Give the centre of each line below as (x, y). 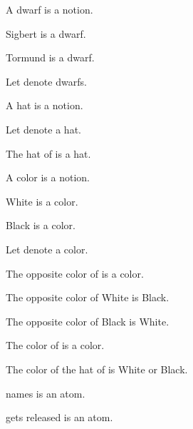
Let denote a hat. (43, 129)
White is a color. (42, 201)
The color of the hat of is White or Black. (97, 369)
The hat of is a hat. (48, 153)
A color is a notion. (48, 177)
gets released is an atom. (59, 417)
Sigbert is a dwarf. (46, 33)
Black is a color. (41, 225)
